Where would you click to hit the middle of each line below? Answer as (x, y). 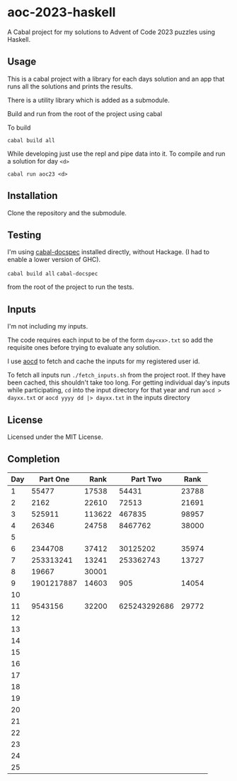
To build (19, 127)
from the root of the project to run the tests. (71, 287)
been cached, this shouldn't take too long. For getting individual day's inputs (119, 382)
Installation (33, 196)
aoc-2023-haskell (62, 12)
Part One (54, 479)
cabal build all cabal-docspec (53, 274)
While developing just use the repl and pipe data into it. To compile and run (116, 154)
